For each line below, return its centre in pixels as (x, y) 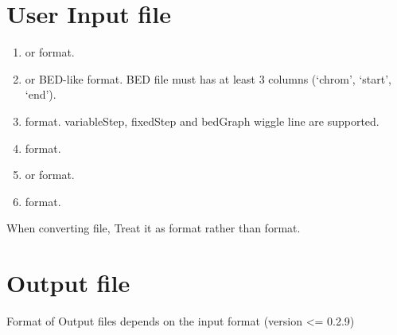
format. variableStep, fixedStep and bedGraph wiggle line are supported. (202, 121)
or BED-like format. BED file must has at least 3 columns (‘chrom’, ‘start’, (208, 78)
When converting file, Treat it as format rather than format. (154, 228)
